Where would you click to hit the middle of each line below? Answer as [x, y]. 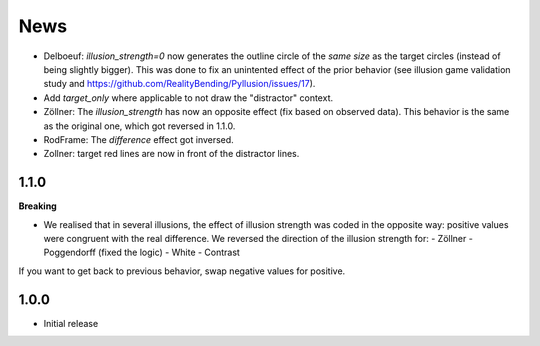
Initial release [71, 323]
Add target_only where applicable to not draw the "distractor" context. [188, 97]
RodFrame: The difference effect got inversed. [138, 139]
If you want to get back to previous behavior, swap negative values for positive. [182, 271]
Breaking [37, 206]
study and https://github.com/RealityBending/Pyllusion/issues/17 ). [179, 84]
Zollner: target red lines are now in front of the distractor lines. [171, 154]
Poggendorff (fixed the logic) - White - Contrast [141, 252]
